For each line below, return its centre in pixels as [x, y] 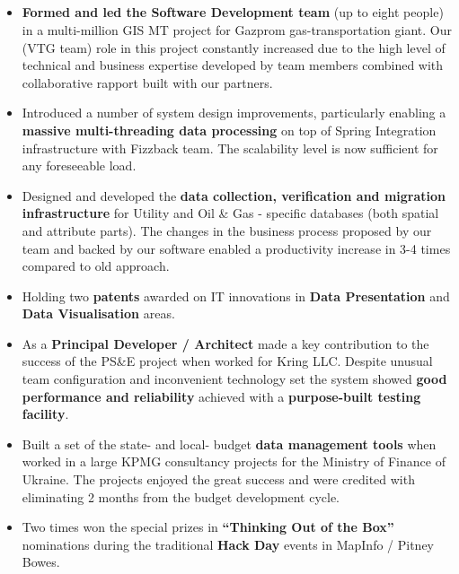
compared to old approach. [96, 266]
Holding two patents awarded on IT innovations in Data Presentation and [236, 296]
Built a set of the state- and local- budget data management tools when [229, 444]
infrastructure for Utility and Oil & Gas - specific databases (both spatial [230, 213]
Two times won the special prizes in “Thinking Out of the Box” [208, 527]
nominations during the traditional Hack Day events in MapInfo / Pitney [228, 544]
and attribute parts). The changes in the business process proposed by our [227, 230]
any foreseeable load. [79, 165]
